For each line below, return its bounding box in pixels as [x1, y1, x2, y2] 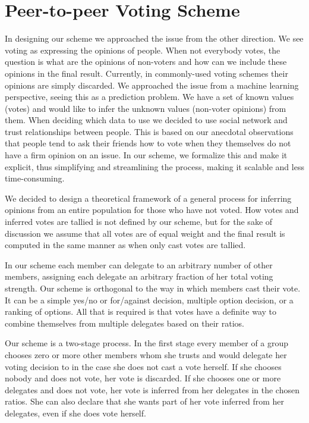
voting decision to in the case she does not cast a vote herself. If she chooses [5, 360, 282, 372]
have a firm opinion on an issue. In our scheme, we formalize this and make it [5, 149, 288, 161]
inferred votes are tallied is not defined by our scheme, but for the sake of [5, 215, 273, 228]
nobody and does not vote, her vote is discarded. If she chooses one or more [5, 372, 281, 384]
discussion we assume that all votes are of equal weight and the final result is [5, 227, 285, 239]
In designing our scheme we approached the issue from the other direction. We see [5, 32, 304, 45]
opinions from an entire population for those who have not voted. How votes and [5, 203, 299, 216]
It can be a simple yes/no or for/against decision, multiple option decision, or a [5, 293, 294, 306]
